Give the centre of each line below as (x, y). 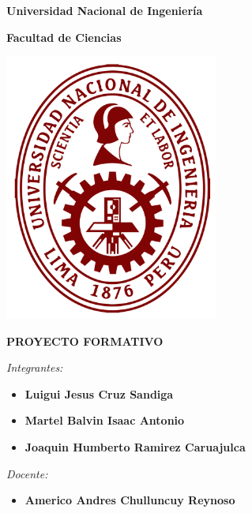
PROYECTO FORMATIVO (85, 341)
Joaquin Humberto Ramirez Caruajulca (135, 446)
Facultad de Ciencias (64, 37)
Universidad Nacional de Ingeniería (105, 10)
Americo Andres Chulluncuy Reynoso (130, 500)
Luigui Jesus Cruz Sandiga (99, 393)
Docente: (27, 473)
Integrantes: (35, 367)
